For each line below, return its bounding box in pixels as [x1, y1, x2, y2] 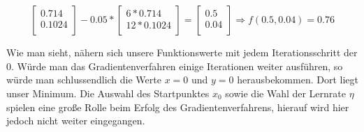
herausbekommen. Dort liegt [237, 72, 358, 87]
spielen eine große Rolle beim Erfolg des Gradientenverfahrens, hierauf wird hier [6, 99, 349, 114]
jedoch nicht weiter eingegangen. [6, 113, 145, 128]
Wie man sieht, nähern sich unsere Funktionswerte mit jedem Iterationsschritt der [6, 45, 358, 60]
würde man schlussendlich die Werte [6, 72, 161, 87]
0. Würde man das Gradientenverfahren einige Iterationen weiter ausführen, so [6, 58, 343, 73]
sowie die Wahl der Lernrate [225, 85, 347, 100]
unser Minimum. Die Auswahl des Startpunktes [6, 85, 210, 100]
